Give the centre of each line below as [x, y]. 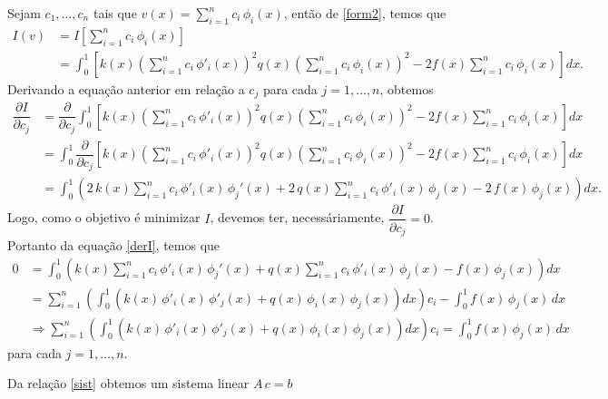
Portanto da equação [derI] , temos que [114, 244]
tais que [115, 13]
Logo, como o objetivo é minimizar [104, 217]
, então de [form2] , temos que [365, 13]
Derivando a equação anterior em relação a [126, 88]
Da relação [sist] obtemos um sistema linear [128, 383]
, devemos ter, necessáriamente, [297, 217]
